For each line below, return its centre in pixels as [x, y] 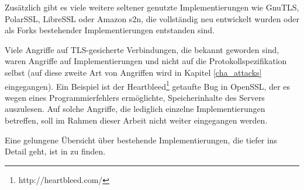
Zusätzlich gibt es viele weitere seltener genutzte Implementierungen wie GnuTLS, [152, 7]
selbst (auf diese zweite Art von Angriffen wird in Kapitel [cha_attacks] [133, 72]
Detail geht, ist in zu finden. [55, 151]
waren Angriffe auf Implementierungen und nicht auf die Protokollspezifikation [146, 61]
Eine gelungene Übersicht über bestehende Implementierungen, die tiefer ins [141, 140]
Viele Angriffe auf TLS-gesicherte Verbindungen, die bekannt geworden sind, [142, 49]
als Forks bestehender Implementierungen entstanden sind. [110, 30]
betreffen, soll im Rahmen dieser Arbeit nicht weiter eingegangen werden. [136, 120]
